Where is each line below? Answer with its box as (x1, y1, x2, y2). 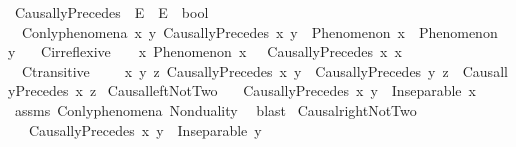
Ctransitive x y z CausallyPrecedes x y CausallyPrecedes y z (21, 60, 449, 81)
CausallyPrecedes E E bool (14, 2, 209, 22)
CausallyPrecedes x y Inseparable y (28, 119, 262, 140)
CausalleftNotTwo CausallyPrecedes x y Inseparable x (107, 80, 476, 101)
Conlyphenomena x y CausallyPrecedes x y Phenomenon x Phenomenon (21, 21, 498, 42)
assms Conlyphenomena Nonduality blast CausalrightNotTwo (14, 99, 417, 120)
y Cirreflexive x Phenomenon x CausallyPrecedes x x (8, 41, 402, 62)
